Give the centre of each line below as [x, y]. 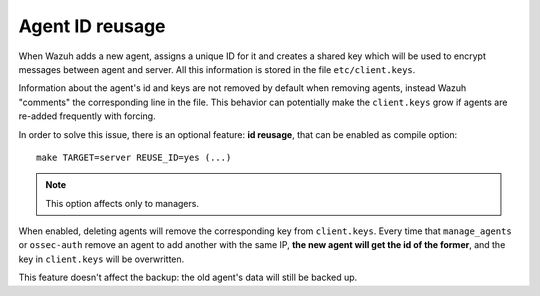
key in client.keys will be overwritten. [101, 259]
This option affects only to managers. [122, 203]
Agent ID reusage [92, 26]
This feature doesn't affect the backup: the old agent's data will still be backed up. [188, 277]
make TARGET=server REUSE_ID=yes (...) [134, 157]
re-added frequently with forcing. [87, 116]
